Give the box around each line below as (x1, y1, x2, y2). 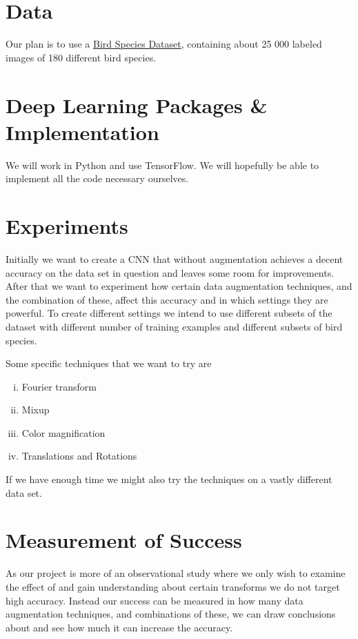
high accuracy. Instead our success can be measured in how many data (6, 593, 304, 607)
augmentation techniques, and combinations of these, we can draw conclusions (6, 607, 336, 621)
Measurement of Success (6, 526, 242, 554)
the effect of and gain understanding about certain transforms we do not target (6, 579, 340, 593)
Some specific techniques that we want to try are (6, 356, 212, 371)
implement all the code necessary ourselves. (6, 171, 189, 186)
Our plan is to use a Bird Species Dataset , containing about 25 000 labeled (6, 37, 322, 51)
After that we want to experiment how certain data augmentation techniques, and (6, 279, 352, 293)
